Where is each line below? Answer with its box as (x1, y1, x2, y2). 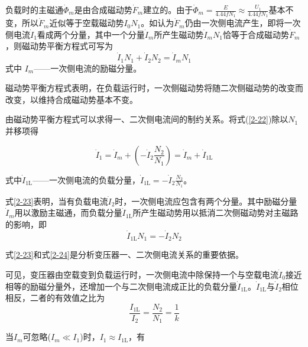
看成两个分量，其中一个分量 (37, 28, 145, 40)
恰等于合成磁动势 (222, 28, 289, 40)
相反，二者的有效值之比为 (5, 291, 105, 304)
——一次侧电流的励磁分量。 (34, 61, 142, 74)
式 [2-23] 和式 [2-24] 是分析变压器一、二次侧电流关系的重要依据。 (5, 248, 244, 261)
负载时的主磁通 (5, 4, 63, 15)
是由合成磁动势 (74, 4, 132, 15)
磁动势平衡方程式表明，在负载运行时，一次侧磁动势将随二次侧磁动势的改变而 (5, 82, 303, 94)
